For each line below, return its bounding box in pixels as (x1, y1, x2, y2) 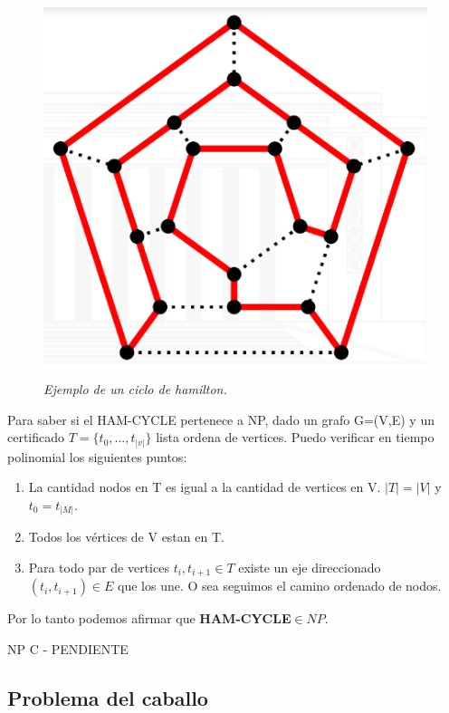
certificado (7, 428, 65, 447)
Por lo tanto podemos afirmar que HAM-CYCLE (7, 609, 291, 628)
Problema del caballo (7, 683, 208, 711)
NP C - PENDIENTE (7, 639, 129, 658)
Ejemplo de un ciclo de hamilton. (43, 379, 227, 398)
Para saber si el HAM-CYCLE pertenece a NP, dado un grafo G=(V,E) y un (7, 409, 435, 429)
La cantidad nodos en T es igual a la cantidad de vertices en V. (28, 477, 381, 496)
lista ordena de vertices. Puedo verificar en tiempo (156, 428, 435, 447)
